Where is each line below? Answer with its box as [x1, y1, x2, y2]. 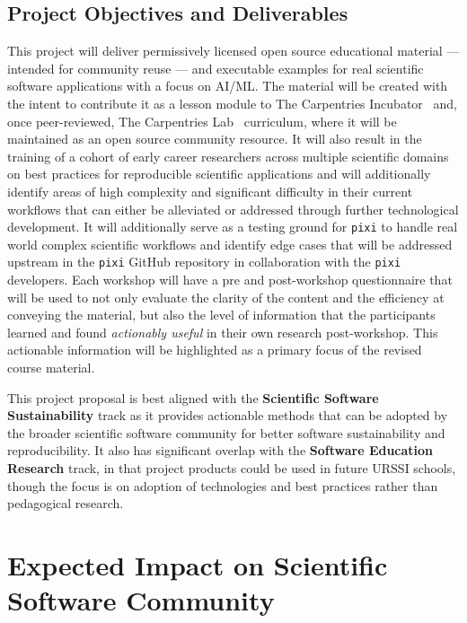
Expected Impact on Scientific [7, 546, 388, 583]
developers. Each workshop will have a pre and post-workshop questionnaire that [7, 270, 453, 289]
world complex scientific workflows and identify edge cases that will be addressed [7, 234, 453, 253]
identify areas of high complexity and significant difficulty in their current [7, 181, 413, 200]
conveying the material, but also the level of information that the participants [7, 305, 436, 324]
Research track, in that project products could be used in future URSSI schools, [7, 458, 456, 477]
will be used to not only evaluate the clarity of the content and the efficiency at [7, 287, 445, 306]
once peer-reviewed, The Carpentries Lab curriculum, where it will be [7, 111, 397, 130]
